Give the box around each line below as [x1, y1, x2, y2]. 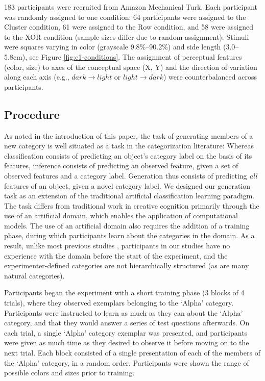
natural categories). [4, 270, 65, 281]
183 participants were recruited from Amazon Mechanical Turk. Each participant [4, 2, 258, 12]
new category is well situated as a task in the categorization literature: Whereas [4, 140, 254, 151]
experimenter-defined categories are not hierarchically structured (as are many [4, 260, 249, 271]
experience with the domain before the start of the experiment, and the [4, 250, 228, 261]
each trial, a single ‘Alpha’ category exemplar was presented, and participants [4, 327, 248, 338]
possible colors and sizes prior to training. [4, 367, 135, 378]
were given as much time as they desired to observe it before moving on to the [4, 337, 249, 348]
